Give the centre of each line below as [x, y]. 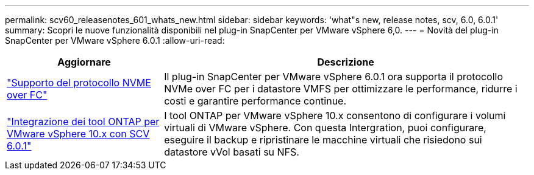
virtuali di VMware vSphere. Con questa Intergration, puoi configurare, [325, 128]
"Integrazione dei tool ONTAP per [83, 122]
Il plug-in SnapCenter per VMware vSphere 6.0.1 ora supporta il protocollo [334, 77]
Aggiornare [84, 62]
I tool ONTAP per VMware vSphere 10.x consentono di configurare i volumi [335, 115]
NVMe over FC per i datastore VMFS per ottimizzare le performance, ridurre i [341, 89]
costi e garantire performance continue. [255, 101]
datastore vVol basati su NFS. [232, 152]
